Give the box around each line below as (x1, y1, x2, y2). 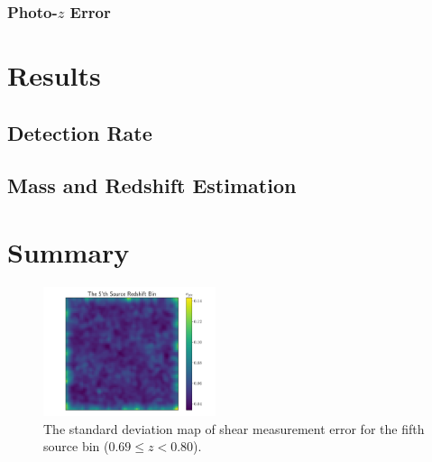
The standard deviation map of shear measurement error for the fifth (43, 419, 425, 438)
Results (7, 57, 101, 94)
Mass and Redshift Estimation (7, 171, 297, 199)
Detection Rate (7, 118, 152, 146)
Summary (7, 233, 130, 270)
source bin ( (43, 437, 109, 456)
